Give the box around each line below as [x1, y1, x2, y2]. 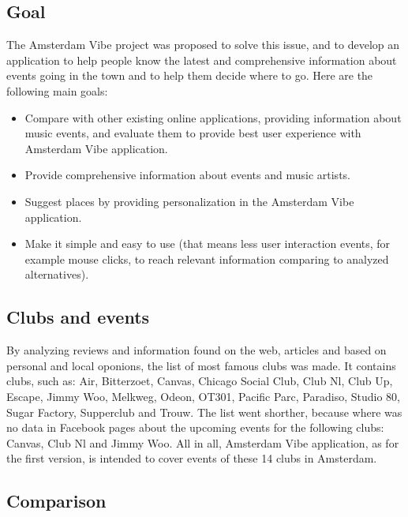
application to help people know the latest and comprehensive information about [6, 51, 397, 68]
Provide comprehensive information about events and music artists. [24, 167, 350, 183]
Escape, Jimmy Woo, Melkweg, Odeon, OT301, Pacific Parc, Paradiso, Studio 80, [6, 388, 400, 404]
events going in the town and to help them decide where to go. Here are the [6, 67, 373, 84]
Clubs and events [6, 305, 150, 329]
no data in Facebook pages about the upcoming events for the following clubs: [6, 419, 384, 436]
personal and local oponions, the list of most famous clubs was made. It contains [6, 357, 396, 373]
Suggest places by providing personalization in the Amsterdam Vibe [24, 193, 354, 209]
